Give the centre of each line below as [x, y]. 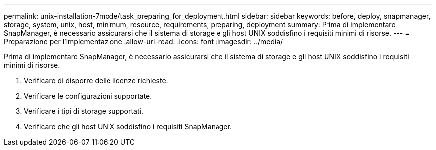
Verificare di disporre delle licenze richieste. [96, 80]
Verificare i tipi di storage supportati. [84, 111]
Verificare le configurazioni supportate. [88, 96]
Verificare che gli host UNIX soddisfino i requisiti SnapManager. [128, 126]
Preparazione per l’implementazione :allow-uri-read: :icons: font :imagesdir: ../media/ [144, 41]
